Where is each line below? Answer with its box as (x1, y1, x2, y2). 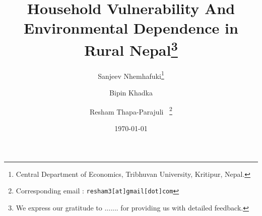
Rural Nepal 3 (84, 37, 178, 60)
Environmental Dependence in (24, 18, 238, 38)
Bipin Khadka (109, 87, 153, 98)
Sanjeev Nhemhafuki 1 (98, 69, 164, 81)
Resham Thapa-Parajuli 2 (90, 104, 172, 117)
